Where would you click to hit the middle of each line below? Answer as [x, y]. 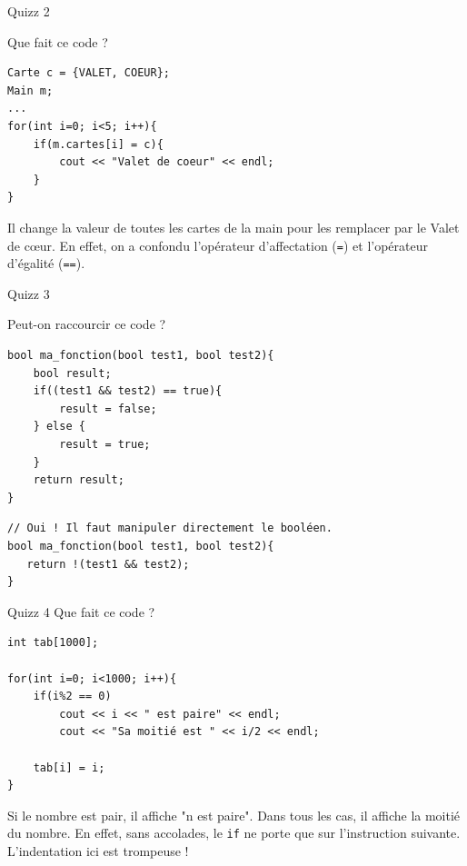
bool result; [72, 373]
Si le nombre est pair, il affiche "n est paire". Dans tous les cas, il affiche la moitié [234, 815]
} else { [59, 427]
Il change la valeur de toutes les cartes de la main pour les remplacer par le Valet [233, 227]
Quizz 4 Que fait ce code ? [81, 611]
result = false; [108, 408]
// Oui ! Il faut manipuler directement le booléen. [170, 528]
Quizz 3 [29, 293]
